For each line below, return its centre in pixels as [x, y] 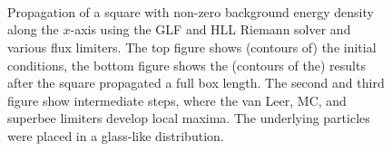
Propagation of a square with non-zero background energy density [191, 11]
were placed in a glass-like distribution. [116, 135]
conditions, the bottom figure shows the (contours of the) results [186, 65]
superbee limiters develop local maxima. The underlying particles [189, 118]
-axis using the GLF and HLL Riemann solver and [211, 29]
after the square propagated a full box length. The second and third [196, 83]
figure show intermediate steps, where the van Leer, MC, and [177, 100]
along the [33, 29]
